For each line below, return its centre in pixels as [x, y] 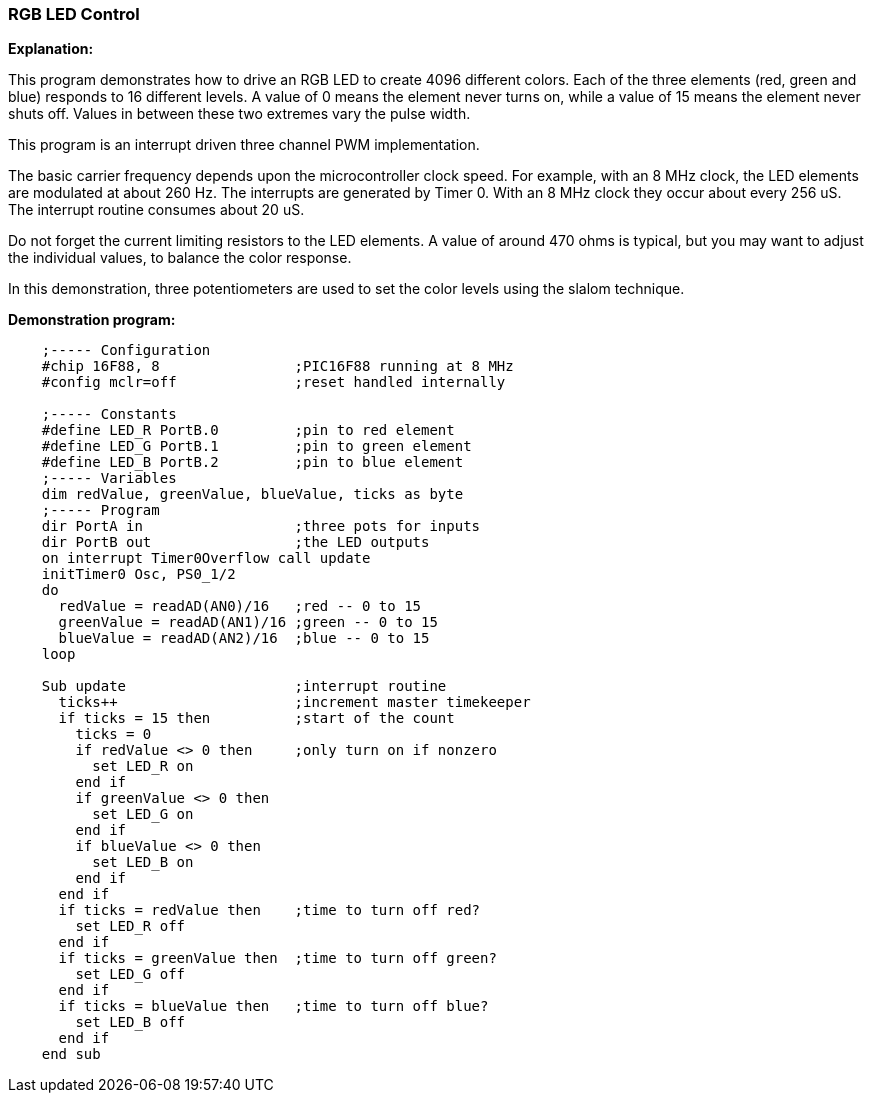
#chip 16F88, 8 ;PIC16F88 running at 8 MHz [277, 366]
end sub [71, 1054]
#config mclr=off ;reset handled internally [273, 382]
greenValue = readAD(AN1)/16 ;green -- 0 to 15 [248, 622]
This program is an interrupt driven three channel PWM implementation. [244, 145]
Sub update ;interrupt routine [244, 686]
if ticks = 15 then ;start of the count [256, 718]
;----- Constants [109, 414]
